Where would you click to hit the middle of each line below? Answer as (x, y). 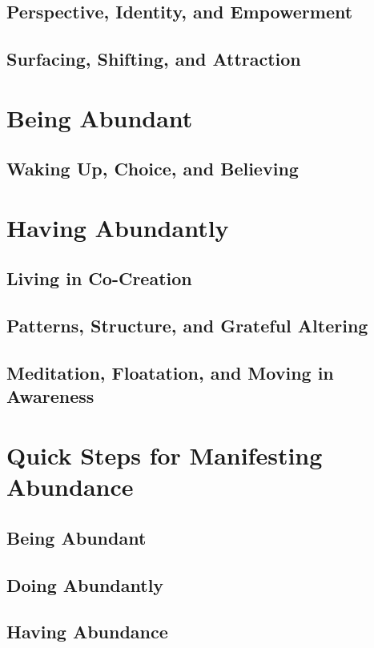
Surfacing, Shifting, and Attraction (154, 59)
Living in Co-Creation (99, 278)
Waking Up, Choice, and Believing (153, 169)
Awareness (50, 396)
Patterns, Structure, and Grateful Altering (187, 326)
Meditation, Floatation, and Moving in (170, 373)
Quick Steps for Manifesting (165, 455)
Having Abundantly (118, 227)
